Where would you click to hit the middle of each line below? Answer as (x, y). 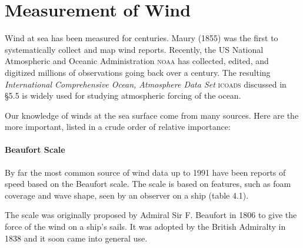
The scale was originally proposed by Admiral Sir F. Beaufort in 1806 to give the (151, 215)
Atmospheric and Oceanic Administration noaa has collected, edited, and (137, 61)
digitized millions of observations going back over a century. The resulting (138, 72)
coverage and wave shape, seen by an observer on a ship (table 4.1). (127, 195)
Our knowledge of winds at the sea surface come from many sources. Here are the (152, 115)
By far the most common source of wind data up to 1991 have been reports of (145, 172)
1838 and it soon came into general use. (76, 238)
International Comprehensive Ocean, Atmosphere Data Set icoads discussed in (146, 84)
